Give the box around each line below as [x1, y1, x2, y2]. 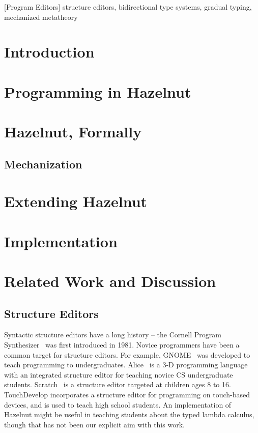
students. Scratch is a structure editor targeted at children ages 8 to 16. [4, 379, 231, 390]
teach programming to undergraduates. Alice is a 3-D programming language [4, 359, 248, 370]
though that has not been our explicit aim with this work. [4, 419, 185, 429]
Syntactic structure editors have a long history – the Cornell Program [4, 329, 221, 340]
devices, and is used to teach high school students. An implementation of [4, 399, 232, 410]
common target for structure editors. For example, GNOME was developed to [4, 349, 250, 360]
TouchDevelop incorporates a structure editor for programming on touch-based [4, 389, 250, 399]
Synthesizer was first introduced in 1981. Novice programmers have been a [4, 339, 240, 350]
